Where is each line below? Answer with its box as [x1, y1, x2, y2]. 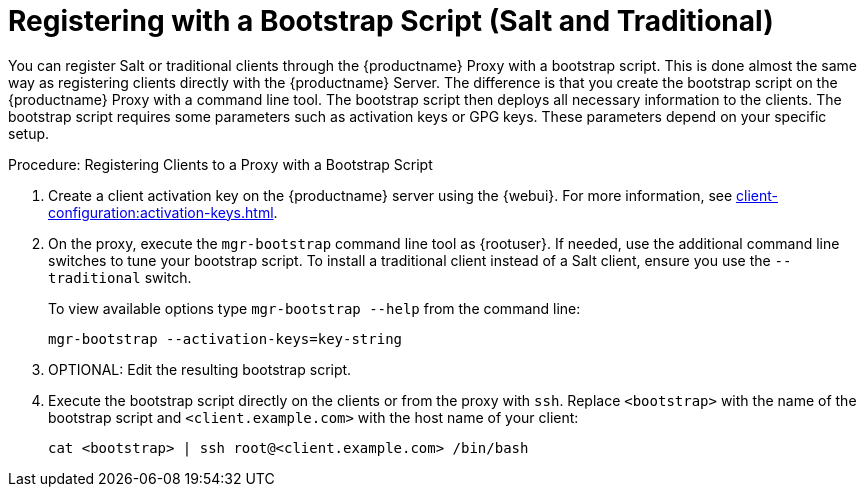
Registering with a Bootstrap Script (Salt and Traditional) [8, 4, 774, 38]
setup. [8, 124, 50, 142]
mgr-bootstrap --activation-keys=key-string [48, 330, 403, 347]
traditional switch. [48, 268, 192, 286]
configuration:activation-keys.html [48, 203, 274, 221]
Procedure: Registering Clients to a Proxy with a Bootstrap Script [8, 155, 433, 173]
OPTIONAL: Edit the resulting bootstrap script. [48, 360, 352, 378]
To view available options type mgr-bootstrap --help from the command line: [48, 299, 581, 317]
